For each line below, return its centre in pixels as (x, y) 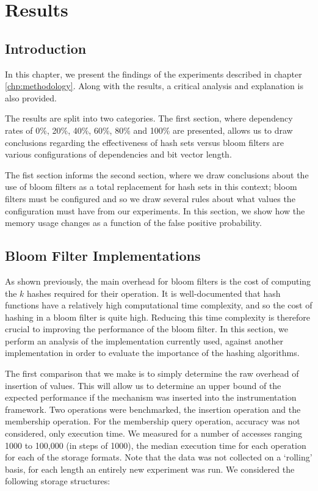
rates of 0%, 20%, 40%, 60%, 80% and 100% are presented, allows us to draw (149, 130)
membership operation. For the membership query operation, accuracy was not (153, 421)
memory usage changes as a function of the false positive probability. (133, 223)
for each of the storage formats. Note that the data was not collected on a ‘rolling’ (159, 457)
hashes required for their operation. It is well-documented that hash (154, 293)
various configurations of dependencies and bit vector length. (118, 154)
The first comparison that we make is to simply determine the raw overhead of (152, 373)
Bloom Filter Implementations (103, 256)
